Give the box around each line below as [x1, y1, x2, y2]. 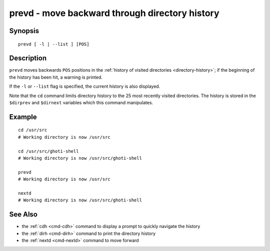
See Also [9, 210, 37, 219]
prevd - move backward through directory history [9, 8, 219, 19]
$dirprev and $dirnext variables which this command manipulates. [9, 100, 153, 106]
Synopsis [9, 27, 39, 35]
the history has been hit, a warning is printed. [9, 74, 102, 80]
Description [9, 54, 47, 63]
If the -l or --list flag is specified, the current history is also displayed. [9, 83, 160, 90]
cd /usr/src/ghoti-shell [18, 148, 79, 154]
